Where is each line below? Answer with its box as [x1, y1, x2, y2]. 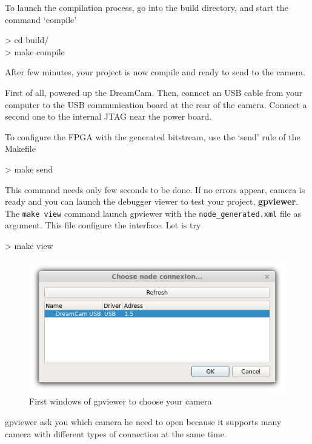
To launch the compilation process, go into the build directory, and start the [5, 1, 288, 13]
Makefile [5, 142, 36, 155]
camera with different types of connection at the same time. [5, 427, 227, 440]
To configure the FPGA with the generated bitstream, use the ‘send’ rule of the [5, 130, 300, 143]
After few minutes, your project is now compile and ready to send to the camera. [5, 66, 305, 78]
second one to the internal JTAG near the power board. [5, 110, 212, 123]
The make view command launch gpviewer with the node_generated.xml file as [5, 207, 301, 219]
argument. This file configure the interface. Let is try [5, 219, 201, 231]
